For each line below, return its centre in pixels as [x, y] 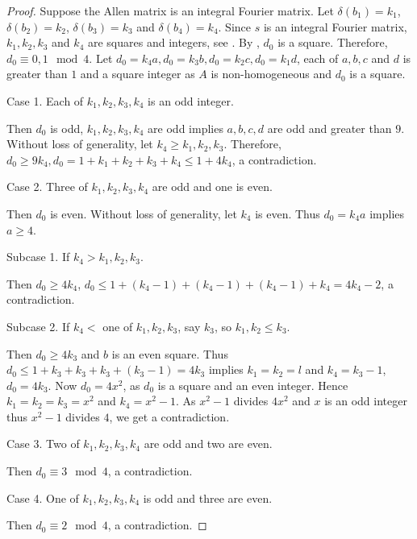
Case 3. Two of [43, 444]
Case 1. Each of [45, 100]
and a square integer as [138, 74]
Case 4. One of [43, 498]
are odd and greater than [329, 128]
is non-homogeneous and [271, 74]
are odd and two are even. [208, 444]
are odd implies [186, 128]
